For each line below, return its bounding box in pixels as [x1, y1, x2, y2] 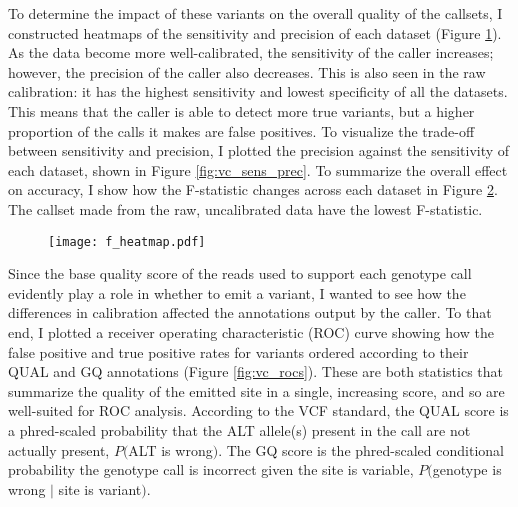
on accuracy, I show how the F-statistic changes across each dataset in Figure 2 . [8, 179, 498, 200]
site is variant [58, 478, 142, 499]
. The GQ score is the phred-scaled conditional [218, 439, 504, 460]
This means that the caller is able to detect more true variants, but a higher [8, 100, 475, 121]
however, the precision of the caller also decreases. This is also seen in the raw [8, 61, 486, 82]
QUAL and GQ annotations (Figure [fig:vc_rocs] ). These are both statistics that [8, 361, 503, 382]
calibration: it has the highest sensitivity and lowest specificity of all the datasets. [8, 81, 508, 102]
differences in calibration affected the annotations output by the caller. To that [8, 302, 492, 323]
